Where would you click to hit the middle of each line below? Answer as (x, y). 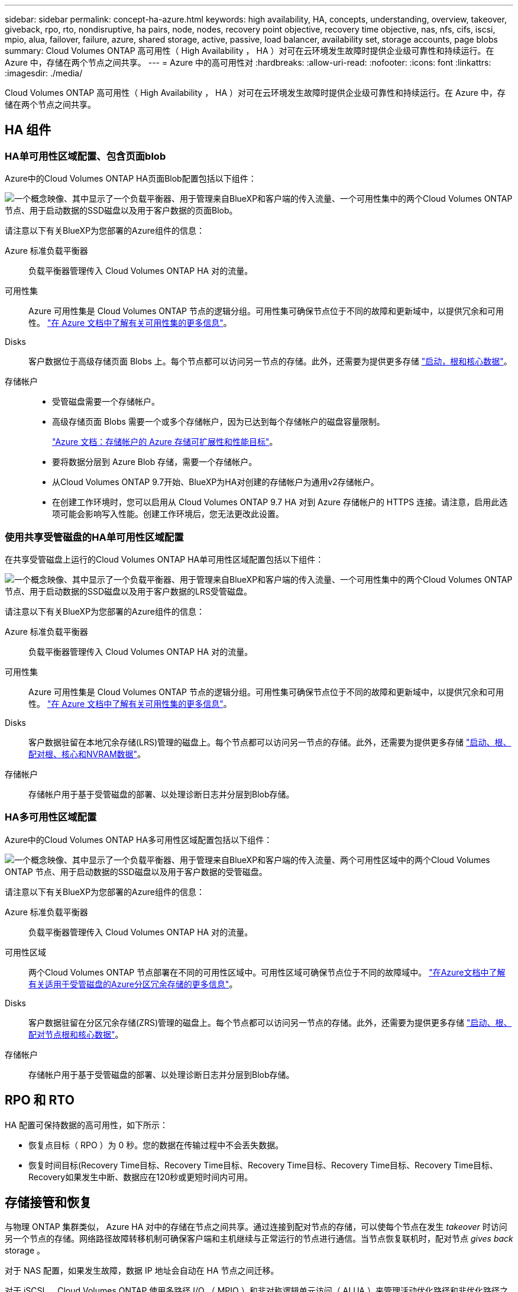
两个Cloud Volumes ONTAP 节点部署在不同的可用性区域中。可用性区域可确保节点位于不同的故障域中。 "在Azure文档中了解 (267, 972)
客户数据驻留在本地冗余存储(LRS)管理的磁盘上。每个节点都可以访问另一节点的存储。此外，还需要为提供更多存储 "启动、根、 (270, 742)
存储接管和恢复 (48, 1202)
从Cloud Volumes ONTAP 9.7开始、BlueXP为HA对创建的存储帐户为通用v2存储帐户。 (216, 482)
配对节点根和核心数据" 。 (76, 1034)
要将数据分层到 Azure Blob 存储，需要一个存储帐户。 (155, 462)
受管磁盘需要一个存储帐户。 (106, 402)
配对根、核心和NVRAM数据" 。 (87, 754)
